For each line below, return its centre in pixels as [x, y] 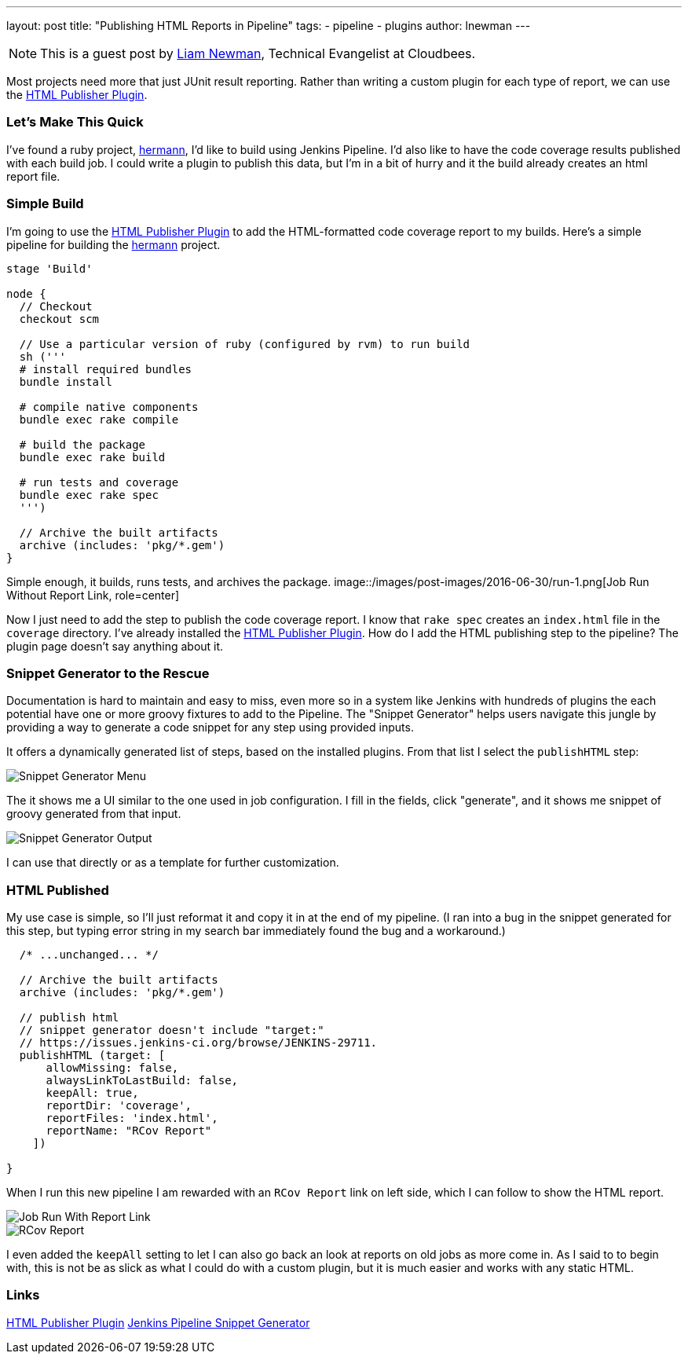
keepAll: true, [92, 1093]
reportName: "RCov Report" [129, 1131]
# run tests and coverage [99, 482]
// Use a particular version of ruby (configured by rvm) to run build [245, 344]
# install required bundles [106, 369]
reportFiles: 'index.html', [132, 1118]
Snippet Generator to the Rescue [108, 673]
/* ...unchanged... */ [89, 955]
